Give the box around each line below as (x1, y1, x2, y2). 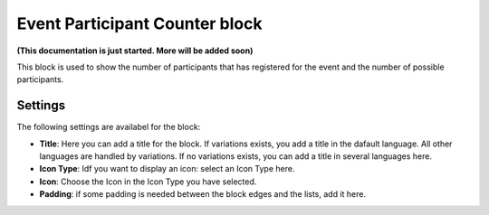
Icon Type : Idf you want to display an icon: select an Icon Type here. (39, 164, 295, 174)
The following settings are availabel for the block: (16, 122, 201, 133)
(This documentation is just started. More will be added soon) (16, 45, 254, 56)
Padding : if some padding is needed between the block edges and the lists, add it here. (39, 189, 367, 200)
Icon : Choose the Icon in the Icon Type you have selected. (39, 176, 257, 187)
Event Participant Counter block (16, 14, 263, 33)
